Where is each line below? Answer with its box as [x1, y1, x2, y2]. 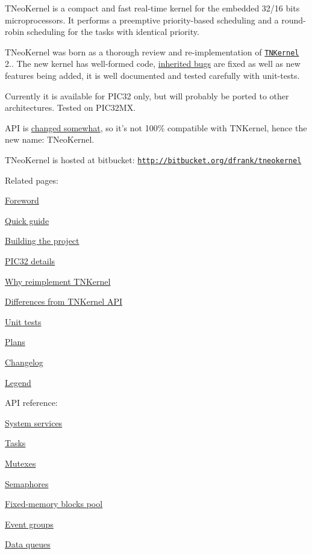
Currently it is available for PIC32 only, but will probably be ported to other [5, 89, 289, 102]
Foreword [5, 194, 39, 207]
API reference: [5, 396, 58, 409]
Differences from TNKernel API [5, 295, 123, 308]
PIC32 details [5, 255, 55, 267]
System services [5, 416, 63, 429]
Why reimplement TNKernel [5, 275, 111, 287]
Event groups [5, 517, 54, 530]
